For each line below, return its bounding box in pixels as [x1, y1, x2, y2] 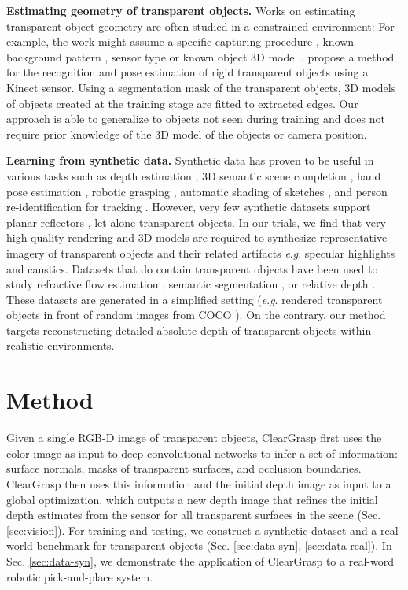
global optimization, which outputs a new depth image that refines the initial [6, 491, 378, 507]
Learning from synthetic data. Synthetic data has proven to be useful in [6, 152, 374, 169]
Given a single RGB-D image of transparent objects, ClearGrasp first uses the [6, 429, 382, 446]
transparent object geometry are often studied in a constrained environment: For [6, 17, 395, 34]
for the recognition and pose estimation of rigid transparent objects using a [6, 64, 369, 80]
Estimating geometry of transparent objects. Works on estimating [6, 2, 355, 18]
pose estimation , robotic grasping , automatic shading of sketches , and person [6, 183, 388, 199]
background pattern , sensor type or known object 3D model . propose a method [6, 48, 395, 65]
